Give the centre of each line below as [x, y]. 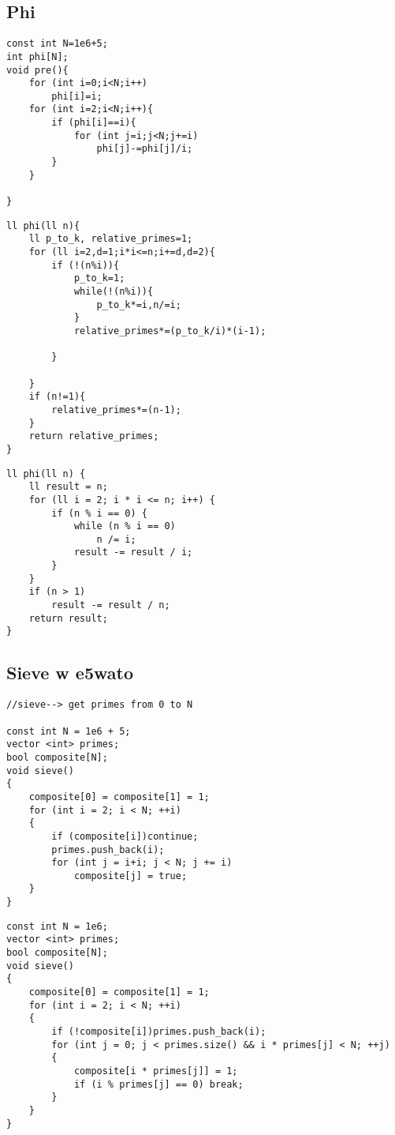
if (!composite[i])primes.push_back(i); [159, 1032]
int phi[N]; [37, 56]
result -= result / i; [133, 552]
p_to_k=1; [99, 278]
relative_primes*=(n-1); [116, 410]
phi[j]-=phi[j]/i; [145, 149]
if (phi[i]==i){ [94, 123]
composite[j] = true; [130, 876]
